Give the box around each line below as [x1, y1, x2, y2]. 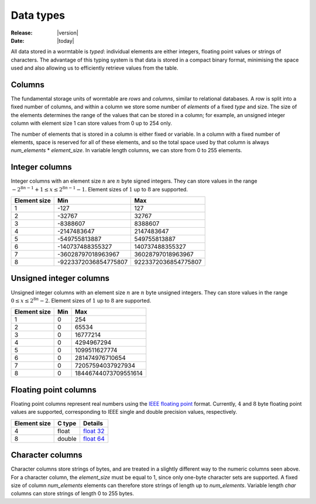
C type [57, 419, 77, 427]
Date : [11, 37, 25, 44]
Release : [11, 29, 33, 36]
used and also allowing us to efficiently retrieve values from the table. [11, 64, 178, 71]
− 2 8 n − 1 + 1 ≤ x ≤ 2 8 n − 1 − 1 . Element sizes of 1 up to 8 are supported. [12, 185, 188, 193]
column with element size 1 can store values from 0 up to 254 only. [11, 120, 172, 127]
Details [83, 419, 104, 427]
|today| [57, 37, 74, 44]
